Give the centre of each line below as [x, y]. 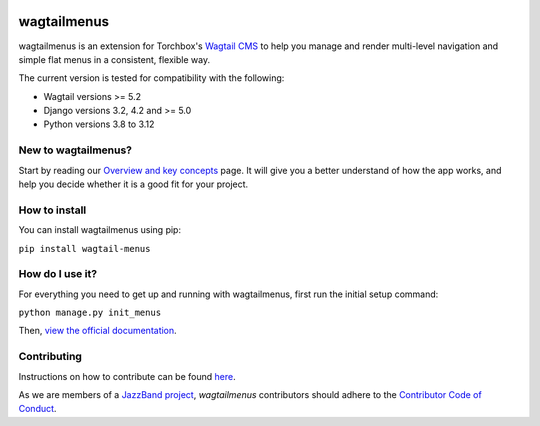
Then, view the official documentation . [97, 331]
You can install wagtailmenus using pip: [100, 230]
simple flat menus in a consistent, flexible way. [114, 59]
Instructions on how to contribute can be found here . [127, 376]
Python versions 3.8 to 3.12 [99, 124]
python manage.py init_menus [90, 313]
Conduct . [37, 409]
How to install [52, 210]
